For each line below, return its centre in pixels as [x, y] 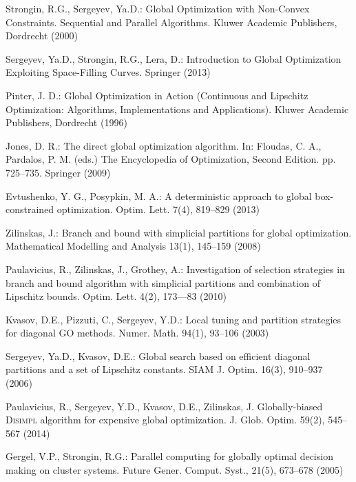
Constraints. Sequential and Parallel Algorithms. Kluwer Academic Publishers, [171, 22]
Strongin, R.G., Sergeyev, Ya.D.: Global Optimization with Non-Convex [158, 8]
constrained [30, 209]
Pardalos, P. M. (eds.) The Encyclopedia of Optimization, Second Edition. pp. [171, 159]
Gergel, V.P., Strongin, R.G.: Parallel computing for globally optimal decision [169, 456]
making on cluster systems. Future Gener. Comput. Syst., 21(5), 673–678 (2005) [175, 470]
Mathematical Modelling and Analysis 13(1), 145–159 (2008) [133, 246]
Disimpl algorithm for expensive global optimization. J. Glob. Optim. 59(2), [165, 420]
